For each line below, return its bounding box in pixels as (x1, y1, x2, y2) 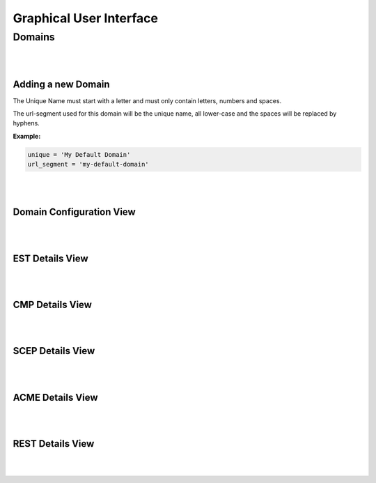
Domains (13, 31, 55, 43)
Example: (13, 132, 41, 140)
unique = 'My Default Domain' (27, 151, 131, 158)
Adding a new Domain (13, 78, 111, 90)
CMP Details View (13, 299, 92, 311)
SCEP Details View (13, 345, 95, 357)
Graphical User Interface (13, 10, 158, 26)
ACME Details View (13, 391, 98, 404)
